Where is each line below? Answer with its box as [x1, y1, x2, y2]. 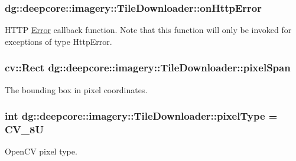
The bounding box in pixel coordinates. [5, 83, 148, 96]
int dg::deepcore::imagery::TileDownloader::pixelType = [5, 109, 278, 123]
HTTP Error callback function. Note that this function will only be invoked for [5, 24, 292, 36]
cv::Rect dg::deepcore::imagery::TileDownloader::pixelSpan [5, 60, 291, 75]
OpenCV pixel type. [5, 145, 77, 157]
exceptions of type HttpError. [5, 35, 112, 47]
